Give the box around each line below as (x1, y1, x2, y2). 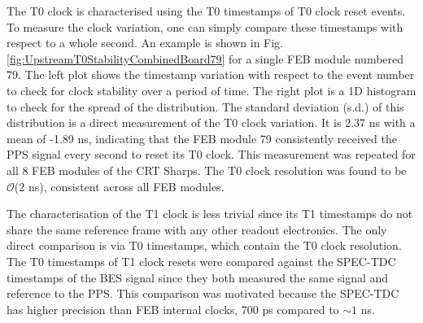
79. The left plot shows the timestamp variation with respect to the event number (7, 66, 415, 83)
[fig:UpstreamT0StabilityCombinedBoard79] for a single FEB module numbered (7, 50, 404, 67)
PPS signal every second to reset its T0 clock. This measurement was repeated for (7, 146, 416, 163)
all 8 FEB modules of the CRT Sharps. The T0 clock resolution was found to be (7, 161, 407, 178)
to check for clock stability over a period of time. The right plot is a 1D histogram (7, 81, 416, 98)
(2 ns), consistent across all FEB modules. (14, 177, 225, 194)
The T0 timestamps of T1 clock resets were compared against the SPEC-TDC (7, 252, 396, 269)
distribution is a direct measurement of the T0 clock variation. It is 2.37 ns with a (7, 114, 416, 131)
